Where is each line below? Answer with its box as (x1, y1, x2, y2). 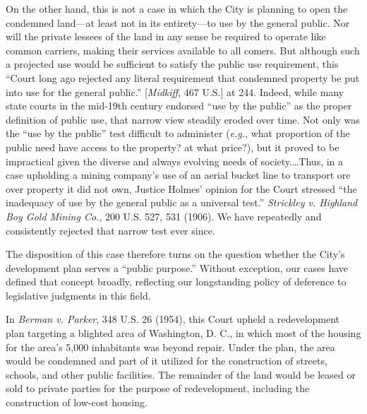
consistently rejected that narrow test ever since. (6, 223, 215, 237)
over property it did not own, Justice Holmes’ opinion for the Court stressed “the (6, 181, 357, 196)
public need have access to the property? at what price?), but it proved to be (6, 139, 339, 154)
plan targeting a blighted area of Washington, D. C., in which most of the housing (6, 326, 361, 341)
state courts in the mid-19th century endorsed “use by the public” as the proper (6, 98, 352, 113)
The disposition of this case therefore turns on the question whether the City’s (6, 247, 345, 261)
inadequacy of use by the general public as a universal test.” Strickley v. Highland (6, 195, 358, 210)
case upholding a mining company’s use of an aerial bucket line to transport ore (6, 167, 351, 182)
